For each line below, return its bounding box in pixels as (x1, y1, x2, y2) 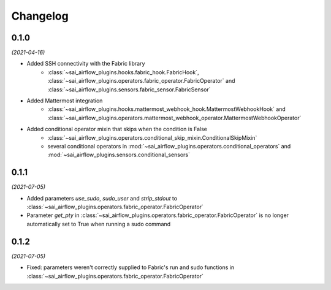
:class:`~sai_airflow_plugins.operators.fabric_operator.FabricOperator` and (47, 77, 235, 85)
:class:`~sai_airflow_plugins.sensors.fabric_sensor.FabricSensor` (47, 86, 211, 93)
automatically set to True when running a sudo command (26, 220, 171, 227)
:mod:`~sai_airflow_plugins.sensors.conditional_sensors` (47, 151, 190, 159)
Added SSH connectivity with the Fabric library (26, 60, 145, 67)
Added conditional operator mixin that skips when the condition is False (26, 126, 208, 133)
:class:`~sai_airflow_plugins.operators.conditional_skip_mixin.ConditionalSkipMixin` (47, 134, 257, 141)
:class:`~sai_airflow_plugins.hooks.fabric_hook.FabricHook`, (47, 68, 199, 76)
